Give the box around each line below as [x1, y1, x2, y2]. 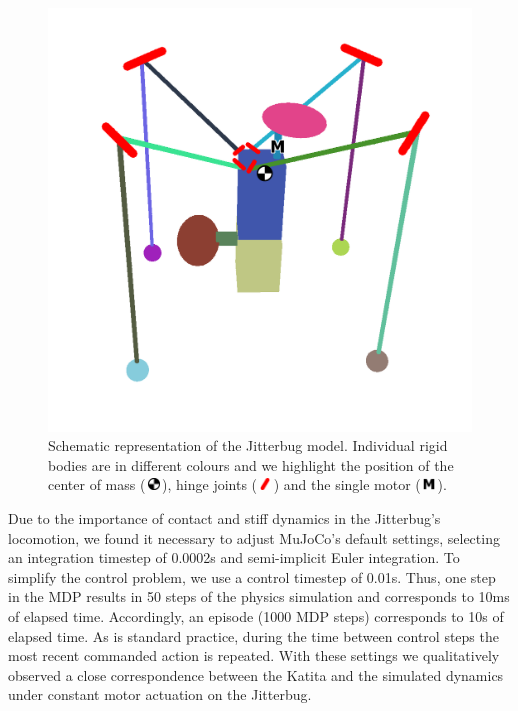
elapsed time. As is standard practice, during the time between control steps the [8, 625, 499, 646]
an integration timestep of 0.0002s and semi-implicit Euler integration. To [8, 547, 460, 568]
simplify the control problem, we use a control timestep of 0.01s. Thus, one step [8, 566, 496, 587]
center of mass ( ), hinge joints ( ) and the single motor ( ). [48, 474, 447, 495]
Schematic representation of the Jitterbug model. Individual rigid [48, 435, 448, 456]
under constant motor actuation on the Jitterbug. [8, 684, 312, 705]
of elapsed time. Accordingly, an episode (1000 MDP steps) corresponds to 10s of [8, 605, 504, 626]
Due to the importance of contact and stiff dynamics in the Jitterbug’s [8, 507, 441, 528]
